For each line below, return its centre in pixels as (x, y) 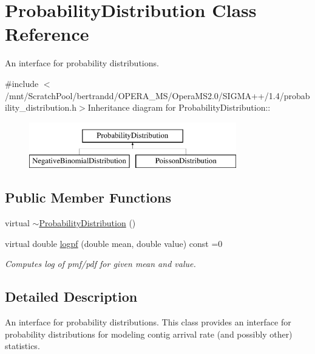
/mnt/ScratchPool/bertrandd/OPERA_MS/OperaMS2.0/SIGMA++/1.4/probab (157, 95)
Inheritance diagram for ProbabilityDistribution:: (179, 107)
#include (22, 83)
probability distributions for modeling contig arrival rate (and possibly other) (149, 334)
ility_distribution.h (41, 107)
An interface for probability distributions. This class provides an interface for (148, 322)
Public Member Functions (88, 197)
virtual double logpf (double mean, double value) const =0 (114, 243)
